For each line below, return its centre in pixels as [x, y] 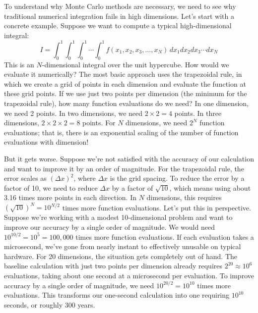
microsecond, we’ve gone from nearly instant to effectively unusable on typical [123, 246]
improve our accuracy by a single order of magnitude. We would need [109, 227]
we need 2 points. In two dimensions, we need [73, 113]
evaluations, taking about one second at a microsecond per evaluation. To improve [129, 276]
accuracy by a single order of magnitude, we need [79, 285]
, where [85, 178]
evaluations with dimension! [46, 142]
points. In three [198, 113]
